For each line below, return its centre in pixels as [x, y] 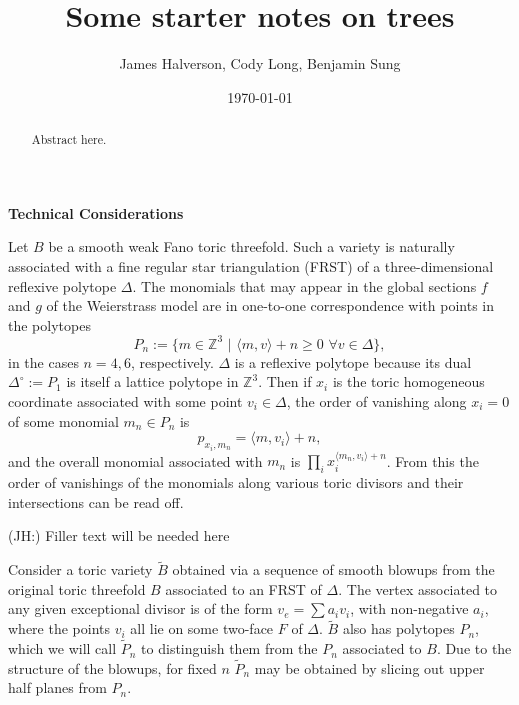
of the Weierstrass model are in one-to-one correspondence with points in [270, 305]
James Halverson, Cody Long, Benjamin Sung [260, 63]
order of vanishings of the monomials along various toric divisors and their [236, 482]
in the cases [43, 361]
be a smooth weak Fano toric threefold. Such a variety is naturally [251, 246]
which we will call [62, 648]
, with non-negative [409, 608]
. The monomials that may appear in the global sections [304, 285]
